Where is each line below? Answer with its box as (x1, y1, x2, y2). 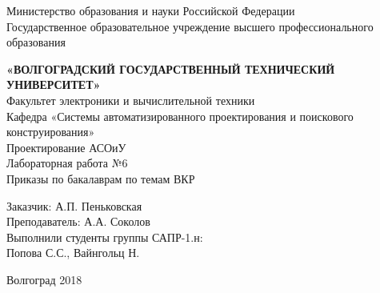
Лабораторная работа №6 (6, 155, 128, 171)
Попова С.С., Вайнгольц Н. (6, 244, 140, 261)
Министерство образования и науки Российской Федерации (6, 2, 295, 18)
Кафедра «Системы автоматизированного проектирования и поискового (6, 107, 354, 124)
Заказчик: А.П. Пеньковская (6, 197, 142, 214)
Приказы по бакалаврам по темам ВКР (6, 170, 195, 187)
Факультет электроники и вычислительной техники (6, 91, 255, 108)
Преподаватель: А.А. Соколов (6, 213, 150, 230)
